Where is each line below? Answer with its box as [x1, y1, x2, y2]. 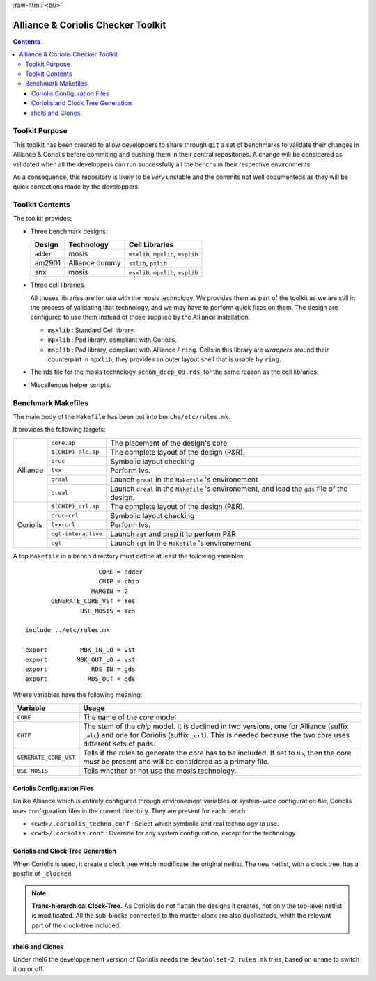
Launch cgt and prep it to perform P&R [110, 529, 236, 539]
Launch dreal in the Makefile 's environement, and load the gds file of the [110, 484, 348, 494]
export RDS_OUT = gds [25, 675, 136, 683]
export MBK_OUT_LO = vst [25, 655, 136, 664]
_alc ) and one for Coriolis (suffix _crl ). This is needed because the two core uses [83, 730, 350, 740]
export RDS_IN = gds [25, 666, 136, 673]
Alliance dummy [68, 258, 121, 268]
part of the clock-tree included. [31, 921, 121, 929]
